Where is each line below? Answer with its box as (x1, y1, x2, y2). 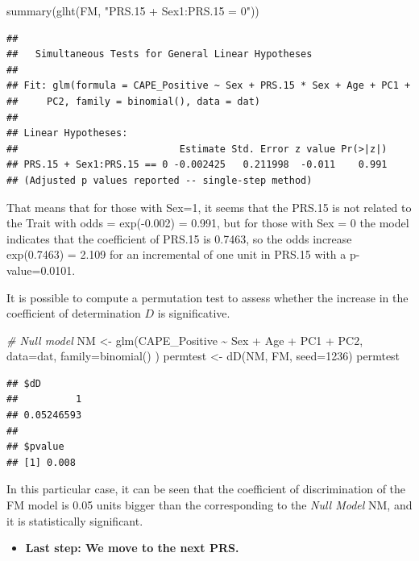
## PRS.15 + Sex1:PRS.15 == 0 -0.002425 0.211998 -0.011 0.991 (6, 159, 388, 171)
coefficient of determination (6, 305, 141, 322)
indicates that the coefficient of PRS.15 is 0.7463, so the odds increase (6, 230, 352, 247)
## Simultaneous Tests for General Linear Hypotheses (6, 48, 313, 60)
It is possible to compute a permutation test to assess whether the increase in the (6, 289, 409, 305)
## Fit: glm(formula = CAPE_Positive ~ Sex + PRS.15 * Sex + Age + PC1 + (6, 80, 411, 92)
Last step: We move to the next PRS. (25, 539, 239, 556)
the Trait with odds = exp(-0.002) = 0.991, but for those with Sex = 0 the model (6, 214, 409, 231)
